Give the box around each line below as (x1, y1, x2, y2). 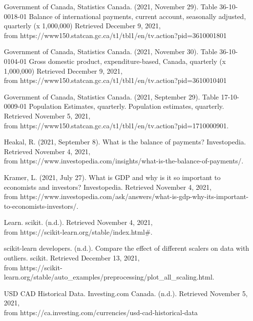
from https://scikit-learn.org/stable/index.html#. (4, 226, 153, 237)
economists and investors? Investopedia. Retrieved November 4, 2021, (4, 181, 211, 192)
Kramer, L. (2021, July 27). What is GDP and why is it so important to (4, 172, 221, 182)
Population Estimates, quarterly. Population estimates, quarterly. (29, 101, 224, 111)
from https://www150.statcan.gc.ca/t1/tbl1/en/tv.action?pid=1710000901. (4, 120, 229, 130)
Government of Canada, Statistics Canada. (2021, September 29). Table (4, 91, 219, 101)
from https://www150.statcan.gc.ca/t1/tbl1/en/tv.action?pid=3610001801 (4, 30, 227, 40)
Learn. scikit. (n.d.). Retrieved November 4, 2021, (4, 217, 153, 227)
